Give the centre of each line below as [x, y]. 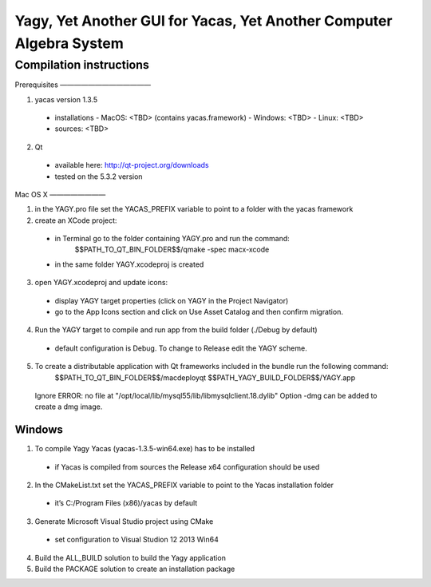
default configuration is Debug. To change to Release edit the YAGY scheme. [181, 348]
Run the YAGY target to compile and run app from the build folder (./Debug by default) [176, 330]
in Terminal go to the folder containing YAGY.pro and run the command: [172, 239]
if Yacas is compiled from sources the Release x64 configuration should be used [187, 466]
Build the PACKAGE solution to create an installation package [135, 569]
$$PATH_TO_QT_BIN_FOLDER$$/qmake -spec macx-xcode [172, 250]
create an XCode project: [76, 220]
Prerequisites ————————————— [83, 85]
